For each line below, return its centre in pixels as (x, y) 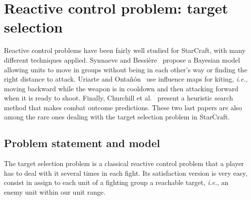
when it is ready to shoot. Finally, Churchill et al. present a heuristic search (118, 98)
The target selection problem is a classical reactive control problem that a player (124, 163)
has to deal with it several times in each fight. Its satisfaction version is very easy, (126, 173)
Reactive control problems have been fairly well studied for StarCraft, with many (125, 50)
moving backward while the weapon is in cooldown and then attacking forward (121, 88)
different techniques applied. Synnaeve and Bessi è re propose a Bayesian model (122, 59)
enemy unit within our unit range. (55, 192)
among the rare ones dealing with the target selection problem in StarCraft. (117, 117)
